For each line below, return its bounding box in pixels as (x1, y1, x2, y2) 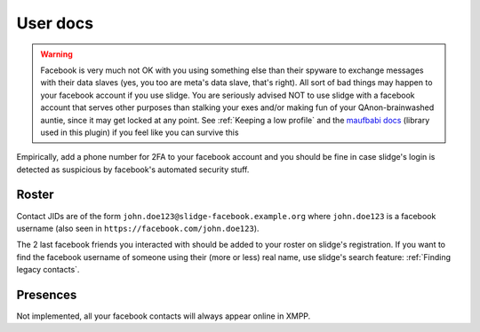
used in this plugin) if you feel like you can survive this (40, 127, 239, 138)
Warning (40, 49, 73, 59)
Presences (16, 287, 77, 302)
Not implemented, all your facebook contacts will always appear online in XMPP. (16, 311, 311, 321)
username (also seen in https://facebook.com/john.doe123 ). (16, 223, 260, 233)
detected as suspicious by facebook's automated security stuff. (16, 164, 250, 175)
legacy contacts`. (16, 265, 80, 275)
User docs (16, 13, 93, 33)
